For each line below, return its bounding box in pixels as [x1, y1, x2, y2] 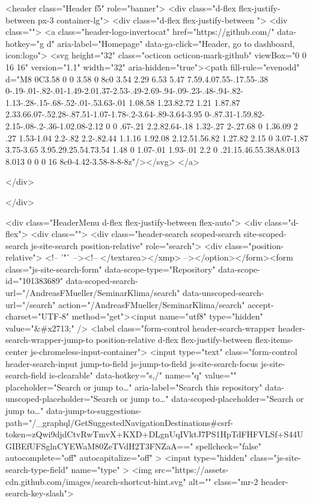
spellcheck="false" [196, 439, 262, 452]
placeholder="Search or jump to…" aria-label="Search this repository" [5, 380, 263, 393]
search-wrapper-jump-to [5, 333, 94, 346]
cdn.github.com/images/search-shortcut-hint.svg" [5, 475, 186, 487]
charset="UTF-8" [5, 310, 70, 322]
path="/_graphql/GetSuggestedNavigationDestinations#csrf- [5, 416, 233, 428]
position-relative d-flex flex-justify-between [96, 333, 253, 346]
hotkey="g [5, 37, 44, 49]
